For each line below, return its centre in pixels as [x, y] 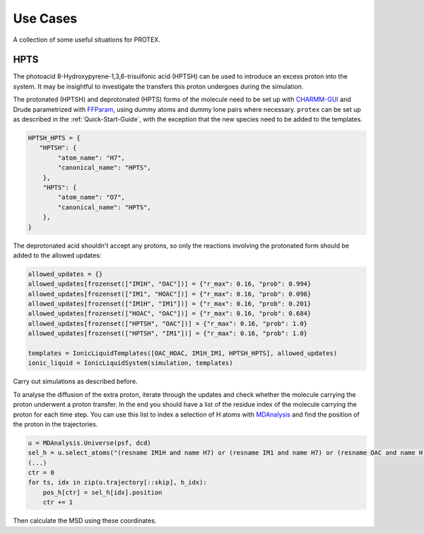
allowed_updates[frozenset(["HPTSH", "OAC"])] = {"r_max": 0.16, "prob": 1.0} [167, 323]
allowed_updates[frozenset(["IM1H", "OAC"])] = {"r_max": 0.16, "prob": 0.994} [170, 284]
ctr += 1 [58, 503]
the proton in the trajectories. [55, 424]
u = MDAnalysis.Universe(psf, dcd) [89, 443]
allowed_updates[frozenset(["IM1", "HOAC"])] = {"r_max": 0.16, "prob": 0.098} [170, 294]
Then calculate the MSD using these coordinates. [85, 521]
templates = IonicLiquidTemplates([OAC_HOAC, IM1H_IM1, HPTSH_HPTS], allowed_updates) [183, 353]
